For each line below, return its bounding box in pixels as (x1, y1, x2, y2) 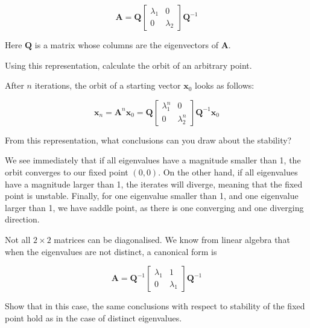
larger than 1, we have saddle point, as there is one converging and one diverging (5, 201, 304, 213)
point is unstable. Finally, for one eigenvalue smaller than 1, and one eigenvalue (5, 189, 299, 202)
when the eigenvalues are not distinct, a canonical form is (5, 245, 217, 257)
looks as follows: (195, 79, 255, 92)
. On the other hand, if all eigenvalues (158, 165, 298, 178)
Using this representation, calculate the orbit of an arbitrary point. (5, 58, 252, 71)
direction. (5, 213, 40, 225)
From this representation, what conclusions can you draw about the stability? (5, 133, 292, 146)
